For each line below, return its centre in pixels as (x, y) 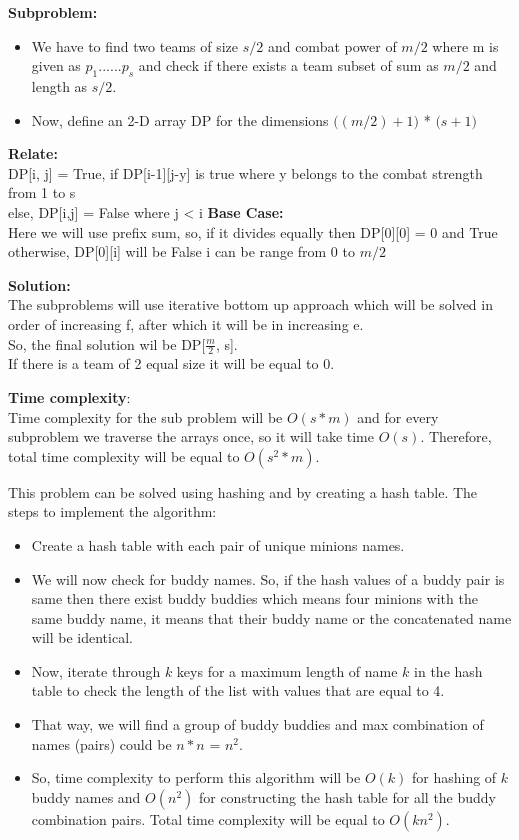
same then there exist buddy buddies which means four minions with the (254, 598)
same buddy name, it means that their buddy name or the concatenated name (271, 617)
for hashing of (454, 777)
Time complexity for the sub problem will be (145, 416)
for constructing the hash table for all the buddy (347, 796)
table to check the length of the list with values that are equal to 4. (238, 690)
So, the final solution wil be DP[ (107, 343)
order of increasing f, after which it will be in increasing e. (186, 323)
